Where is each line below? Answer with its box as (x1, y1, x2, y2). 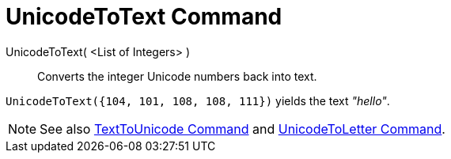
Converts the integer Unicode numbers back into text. (37, 69, 317, 83)
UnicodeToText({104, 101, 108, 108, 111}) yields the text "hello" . (6, 93, 390, 108)
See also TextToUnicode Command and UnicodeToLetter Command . (40, 120, 445, 137)
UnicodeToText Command (6, 3, 282, 30)
